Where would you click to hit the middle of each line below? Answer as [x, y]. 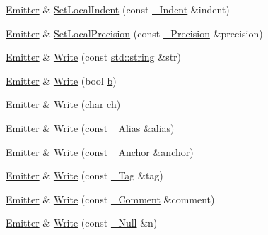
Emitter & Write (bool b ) [61, 80]
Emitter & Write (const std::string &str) [94, 57]
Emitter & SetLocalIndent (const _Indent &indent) [118, 9]
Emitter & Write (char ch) [63, 104]
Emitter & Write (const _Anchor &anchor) [100, 151]
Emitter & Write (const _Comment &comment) [110, 199]
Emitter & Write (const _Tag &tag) [85, 175]
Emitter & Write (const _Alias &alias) [90, 127]
